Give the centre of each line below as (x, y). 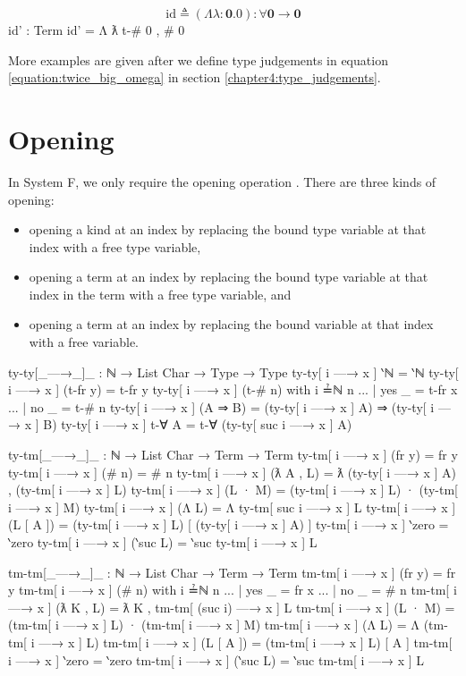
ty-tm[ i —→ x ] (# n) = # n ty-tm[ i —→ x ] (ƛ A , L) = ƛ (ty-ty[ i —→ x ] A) (232, 472)
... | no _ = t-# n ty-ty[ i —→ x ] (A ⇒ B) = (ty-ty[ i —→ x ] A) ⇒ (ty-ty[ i (221, 406)
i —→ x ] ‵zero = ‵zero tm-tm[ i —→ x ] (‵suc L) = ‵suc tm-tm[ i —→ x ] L (216, 659)
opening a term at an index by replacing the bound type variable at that (229, 277)
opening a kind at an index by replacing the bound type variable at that (228, 229)
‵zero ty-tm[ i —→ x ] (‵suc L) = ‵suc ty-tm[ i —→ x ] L (163, 542)
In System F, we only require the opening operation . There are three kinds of (222, 181)
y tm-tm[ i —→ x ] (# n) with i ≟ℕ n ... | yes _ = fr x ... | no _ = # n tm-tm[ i (233, 590)
